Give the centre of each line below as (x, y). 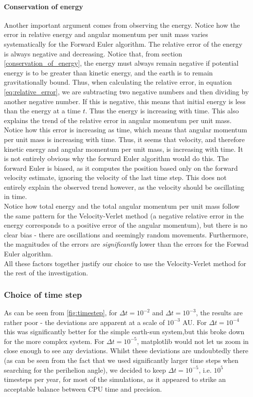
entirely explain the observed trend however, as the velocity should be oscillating (124, 187)
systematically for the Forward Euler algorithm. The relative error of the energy (123, 44)
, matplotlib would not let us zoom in (193, 341)
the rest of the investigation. (46, 273)
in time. (16, 196)
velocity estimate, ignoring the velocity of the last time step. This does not (115, 177)
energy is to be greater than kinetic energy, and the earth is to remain (108, 72)
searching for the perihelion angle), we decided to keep (85, 370)
